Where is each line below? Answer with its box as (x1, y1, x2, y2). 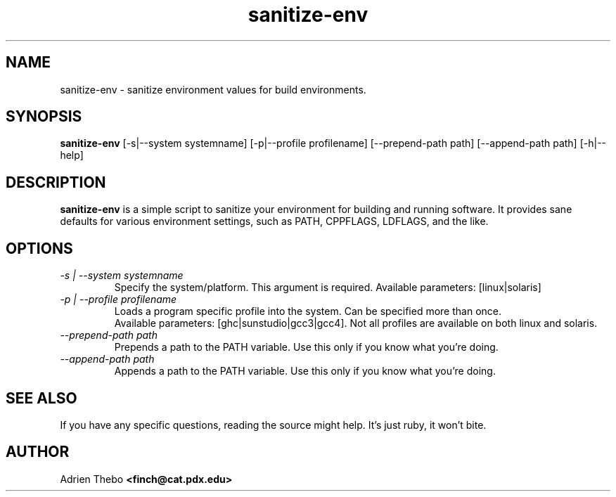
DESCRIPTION (6, 173, 106, 191)
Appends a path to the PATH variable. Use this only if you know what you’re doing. (114, 365, 496, 377)
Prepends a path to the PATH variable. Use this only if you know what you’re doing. (114, 341, 499, 354)
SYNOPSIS (6, 108, 82, 126)
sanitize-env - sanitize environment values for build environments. (60, 83, 366, 96)
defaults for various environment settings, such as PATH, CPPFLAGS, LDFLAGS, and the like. (60, 215, 489, 228)
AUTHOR (6, 443, 70, 461)
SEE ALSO (6, 389, 77, 407)
